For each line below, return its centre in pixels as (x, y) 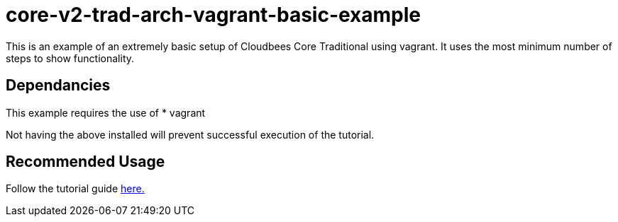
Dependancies (58, 86)
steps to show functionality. (70, 58)
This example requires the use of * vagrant (106, 112)
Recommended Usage (85, 162)
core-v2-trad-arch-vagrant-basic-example (214, 15)
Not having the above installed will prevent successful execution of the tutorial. (190, 134)
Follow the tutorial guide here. (75, 189)
